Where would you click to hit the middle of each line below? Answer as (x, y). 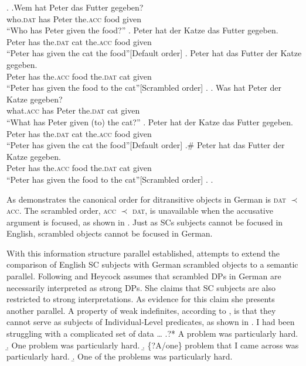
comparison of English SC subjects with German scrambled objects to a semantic (152, 264)
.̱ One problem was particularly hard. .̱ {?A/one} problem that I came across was (153, 345)
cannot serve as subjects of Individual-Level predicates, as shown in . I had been (151, 322)
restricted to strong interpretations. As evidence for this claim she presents (141, 299)
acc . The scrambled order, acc (62, 211)
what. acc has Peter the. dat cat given (73, 110)
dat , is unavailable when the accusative (203, 211)
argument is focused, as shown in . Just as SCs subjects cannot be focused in (145, 222)
